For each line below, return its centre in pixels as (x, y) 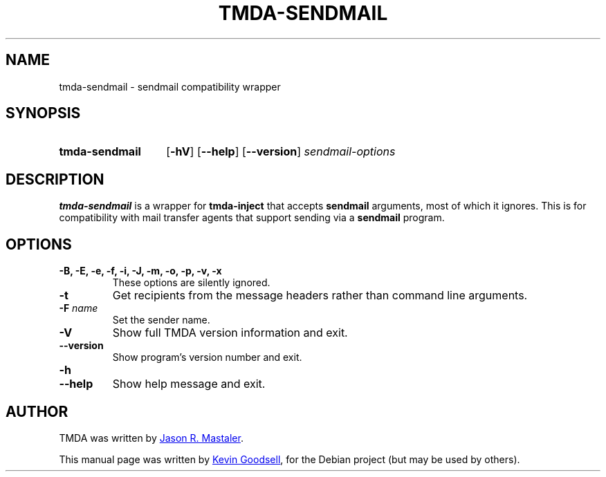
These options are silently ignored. (191, 283)
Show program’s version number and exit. (207, 357)
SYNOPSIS (43, 113)
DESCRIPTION (55, 179)
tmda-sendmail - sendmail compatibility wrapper (170, 86)
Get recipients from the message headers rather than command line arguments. (320, 296)
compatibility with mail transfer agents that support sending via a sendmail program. (252, 218)
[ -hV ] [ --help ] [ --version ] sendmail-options (281, 152)
